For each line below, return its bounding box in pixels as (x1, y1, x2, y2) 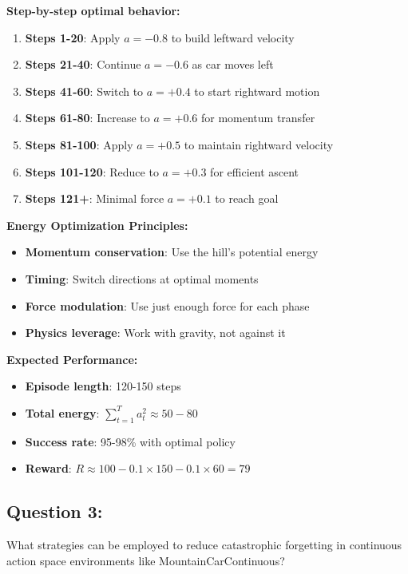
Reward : (25, 460, 72, 477)
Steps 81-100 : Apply (25, 136, 133, 152)
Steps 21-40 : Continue (25, 56, 141, 73)
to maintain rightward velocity (184, 136, 334, 152)
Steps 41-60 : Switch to (25, 82, 144, 99)
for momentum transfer (200, 109, 315, 126)
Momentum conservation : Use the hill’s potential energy (25, 243, 319, 260)
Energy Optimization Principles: (6, 216, 188, 233)
